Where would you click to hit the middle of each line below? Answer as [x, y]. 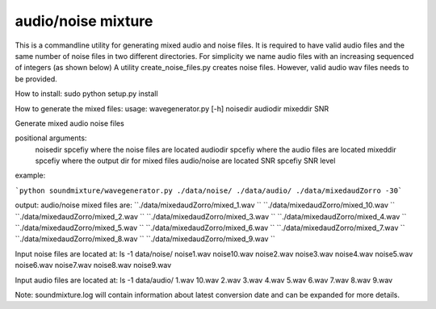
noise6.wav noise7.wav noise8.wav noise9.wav [93, 265]
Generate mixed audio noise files [69, 123]
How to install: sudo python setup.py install [86, 94]
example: [30, 175]
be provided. [36, 79]
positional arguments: [51, 138]
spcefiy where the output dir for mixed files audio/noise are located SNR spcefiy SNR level [185, 161]
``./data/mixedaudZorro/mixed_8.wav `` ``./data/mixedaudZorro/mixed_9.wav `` [145, 239]
